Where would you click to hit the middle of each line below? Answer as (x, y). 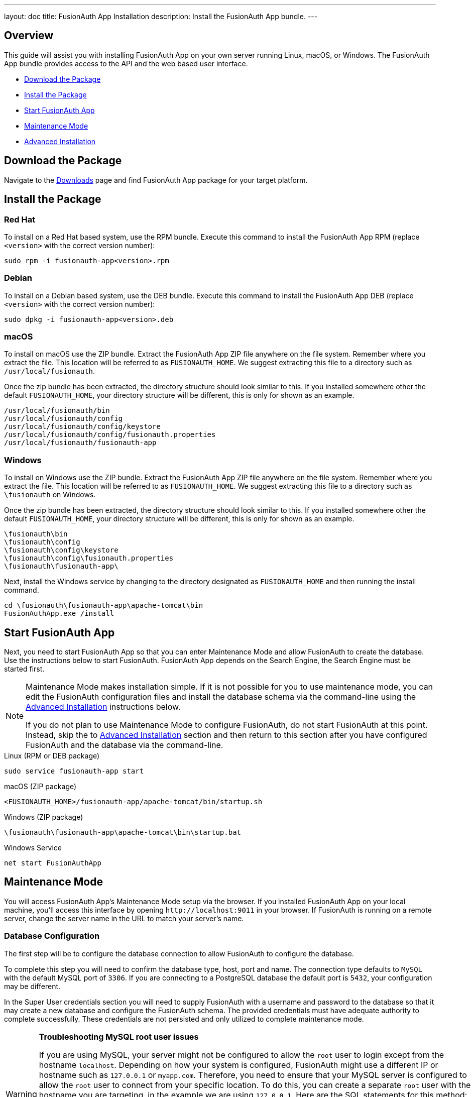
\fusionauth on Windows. (50, 495)
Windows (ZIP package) (44, 817)
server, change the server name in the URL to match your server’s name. (124, 918)
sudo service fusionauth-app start (74, 771)
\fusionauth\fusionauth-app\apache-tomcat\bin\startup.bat (123, 832)
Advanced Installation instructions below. (103, 707)
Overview (29, 36)
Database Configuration (52, 936)
